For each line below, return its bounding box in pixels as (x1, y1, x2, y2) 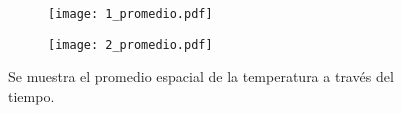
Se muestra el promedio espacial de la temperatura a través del (8, 66, 394, 87)
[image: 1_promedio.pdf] (48, 7, 213, 21)
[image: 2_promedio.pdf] (48, 37, 213, 52)
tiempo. (8, 85, 55, 106)
